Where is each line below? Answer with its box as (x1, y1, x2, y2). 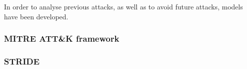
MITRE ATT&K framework (4, 32, 120, 45)
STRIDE (4, 55, 40, 67)
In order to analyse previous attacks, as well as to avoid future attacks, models (4, 1, 243, 11)
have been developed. (4, 11, 68, 21)
